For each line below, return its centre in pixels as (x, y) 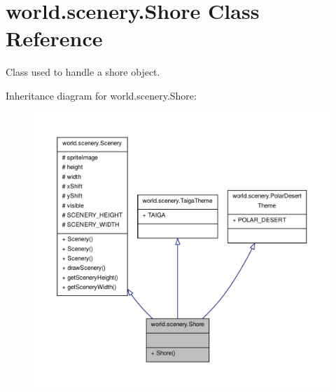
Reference (54, 38)
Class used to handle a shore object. (83, 72)
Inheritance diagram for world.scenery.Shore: (101, 95)
